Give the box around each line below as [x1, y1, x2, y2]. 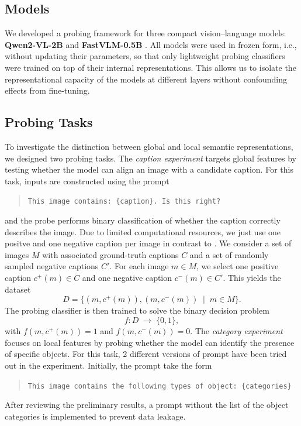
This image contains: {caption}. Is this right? [27, 197, 221, 206]
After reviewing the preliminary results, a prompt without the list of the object [5, 398, 289, 411]
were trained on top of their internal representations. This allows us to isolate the [5, 61, 296, 73]
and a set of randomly [189, 248, 269, 260]
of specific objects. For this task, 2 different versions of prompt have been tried [5, 348, 287, 360]
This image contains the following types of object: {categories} [27, 382, 292, 390]
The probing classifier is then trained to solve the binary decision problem [5, 304, 269, 317]
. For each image [109, 260, 169, 272]
